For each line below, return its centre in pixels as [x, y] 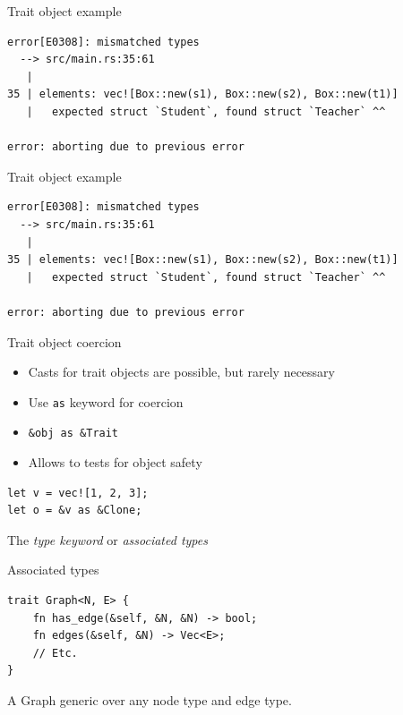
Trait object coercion [64, 341]
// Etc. [55, 653]
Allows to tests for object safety [115, 462]
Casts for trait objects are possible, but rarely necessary [181, 372]
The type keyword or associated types [107, 539]
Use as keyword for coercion [106, 401]
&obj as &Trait [73, 434]
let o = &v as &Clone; [75, 511]
